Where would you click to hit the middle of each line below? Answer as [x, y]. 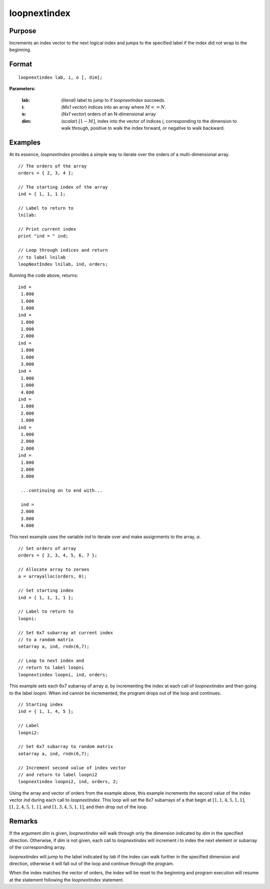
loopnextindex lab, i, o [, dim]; [60, 77]
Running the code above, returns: [44, 275]
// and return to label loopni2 [58, 774]
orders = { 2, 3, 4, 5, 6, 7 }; [58, 556]
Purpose [23, 31]
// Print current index [47, 229]
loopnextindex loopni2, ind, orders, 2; [68, 782]
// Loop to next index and [51, 661]
